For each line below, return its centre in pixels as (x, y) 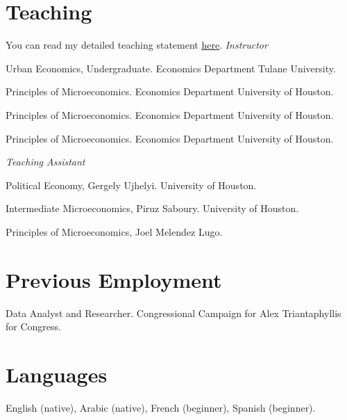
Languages (57, 374)
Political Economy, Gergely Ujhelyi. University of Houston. (131, 185)
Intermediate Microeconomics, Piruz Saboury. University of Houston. (152, 208)
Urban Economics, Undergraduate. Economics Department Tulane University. (171, 68)
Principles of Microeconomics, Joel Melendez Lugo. (114, 231)
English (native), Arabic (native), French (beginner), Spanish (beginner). (161, 407)
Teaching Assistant (45, 162)
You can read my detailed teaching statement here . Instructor (137, 45)
